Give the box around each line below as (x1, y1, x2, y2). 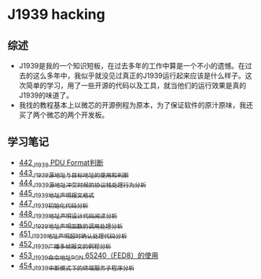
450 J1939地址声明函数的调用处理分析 (18, 218, 123, 230)
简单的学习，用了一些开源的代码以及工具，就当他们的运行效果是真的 (25, 81, 247, 90)
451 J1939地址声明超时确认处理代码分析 (18, 229, 127, 240)
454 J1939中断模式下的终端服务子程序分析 (18, 261, 135, 272)
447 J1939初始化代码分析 (18, 199, 89, 210)
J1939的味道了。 (18, 90, 74, 100)
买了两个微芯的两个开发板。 (18, 110, 109, 119)
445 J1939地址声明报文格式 (18, 189, 95, 200)
